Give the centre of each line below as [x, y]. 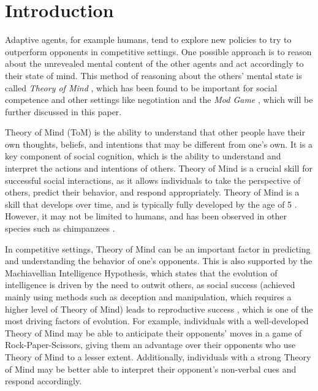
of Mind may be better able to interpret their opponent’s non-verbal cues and [151, 369]
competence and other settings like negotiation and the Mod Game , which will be [159, 100]
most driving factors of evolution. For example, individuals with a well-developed [157, 321]
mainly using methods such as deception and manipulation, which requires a [148, 297]
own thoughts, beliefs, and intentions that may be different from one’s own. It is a [159, 144]
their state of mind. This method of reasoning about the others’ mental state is [153, 75]
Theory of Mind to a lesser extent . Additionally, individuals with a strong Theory [158, 356]
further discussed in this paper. [63, 111]
